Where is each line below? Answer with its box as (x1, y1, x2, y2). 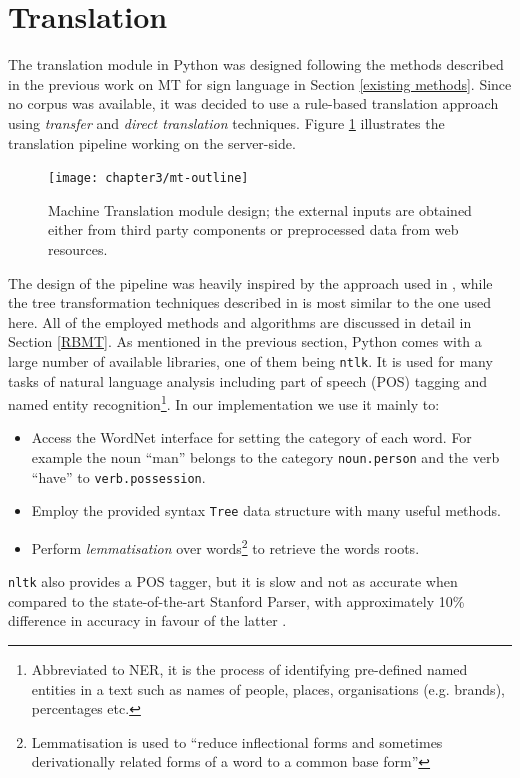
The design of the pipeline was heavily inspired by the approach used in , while (8, 272, 493, 293)
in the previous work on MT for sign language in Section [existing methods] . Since (8, 73, 512, 94)
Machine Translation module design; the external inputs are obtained (48, 199, 472, 220)
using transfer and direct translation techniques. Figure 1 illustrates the (8, 112, 445, 133)
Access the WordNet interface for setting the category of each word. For (31, 427, 472, 448)
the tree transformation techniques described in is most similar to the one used (8, 292, 491, 313)
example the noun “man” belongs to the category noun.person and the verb (31, 447, 500, 467)
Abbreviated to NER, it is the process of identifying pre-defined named (31, 659, 468, 680)
